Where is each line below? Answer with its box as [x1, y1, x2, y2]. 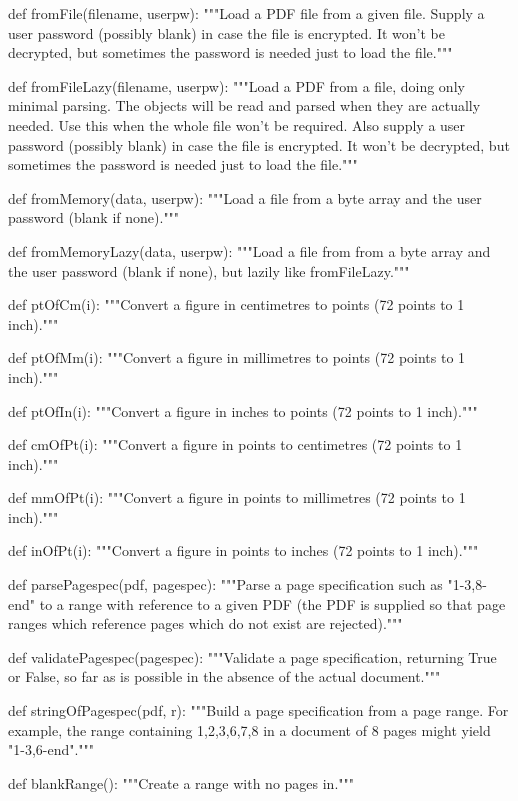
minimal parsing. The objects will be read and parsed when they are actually [8, 95, 481, 116]
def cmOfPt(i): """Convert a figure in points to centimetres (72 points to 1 [8, 434, 463, 455]
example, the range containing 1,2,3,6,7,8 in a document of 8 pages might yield [8, 719, 491, 740]
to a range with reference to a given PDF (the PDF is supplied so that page [39, 593, 506, 614]
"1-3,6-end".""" [8, 739, 95, 760]
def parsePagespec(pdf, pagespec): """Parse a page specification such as [8, 574, 443, 595]
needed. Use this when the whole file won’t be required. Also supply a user [8, 114, 466, 135]
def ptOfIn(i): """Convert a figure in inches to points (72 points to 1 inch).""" [8, 400, 478, 421]
